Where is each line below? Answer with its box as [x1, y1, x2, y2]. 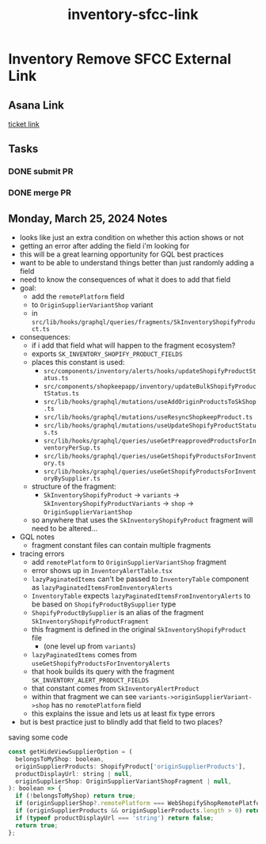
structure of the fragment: [31, 481, 116, 492]
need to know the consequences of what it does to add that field [19, 275, 231, 284]
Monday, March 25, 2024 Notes [8, 211, 168, 225]
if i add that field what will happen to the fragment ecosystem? [31, 340, 236, 350]
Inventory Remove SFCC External [8, 50, 232, 68]
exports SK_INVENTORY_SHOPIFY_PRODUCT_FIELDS [31, 349, 183, 359]
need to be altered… [31, 524, 98, 534]
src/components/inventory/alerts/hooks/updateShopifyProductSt [43, 367, 256, 375]
